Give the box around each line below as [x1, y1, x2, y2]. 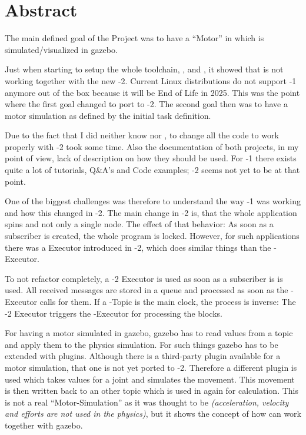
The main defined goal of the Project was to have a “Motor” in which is [5, 32, 264, 44]
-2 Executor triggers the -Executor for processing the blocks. [5, 307, 222, 319]
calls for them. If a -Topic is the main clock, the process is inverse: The [39, 295, 296, 307]
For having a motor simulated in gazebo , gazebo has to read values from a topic [5, 327, 293, 339]
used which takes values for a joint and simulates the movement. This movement [5, 373, 295, 385]
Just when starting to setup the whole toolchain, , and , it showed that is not [5, 63, 284, 75]
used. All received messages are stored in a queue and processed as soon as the [5, 284, 288, 296]
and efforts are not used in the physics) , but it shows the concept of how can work [5, 407, 301, 420]
